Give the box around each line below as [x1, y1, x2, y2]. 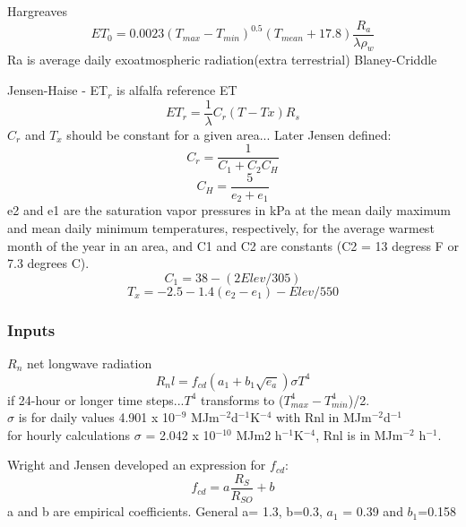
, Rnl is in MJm [315, 425, 403, 444]
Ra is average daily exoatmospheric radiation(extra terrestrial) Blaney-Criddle [7, 50, 437, 69]
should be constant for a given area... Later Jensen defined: [66, 125, 392, 143]
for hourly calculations [7, 425, 131, 444]
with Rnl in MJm [276, 408, 372, 427]
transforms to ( [200, 390, 284, 409]
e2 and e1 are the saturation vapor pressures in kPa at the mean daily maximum [7, 201, 451, 220]
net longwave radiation [26, 353, 152, 372]
